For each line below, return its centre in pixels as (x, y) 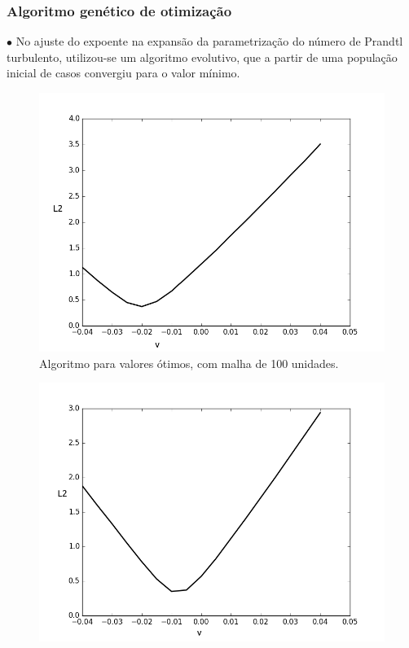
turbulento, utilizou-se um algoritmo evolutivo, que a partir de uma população (202, 57)
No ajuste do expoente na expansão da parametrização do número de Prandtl (209, 41)
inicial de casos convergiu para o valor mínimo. (123, 73)
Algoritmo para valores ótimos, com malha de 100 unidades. (189, 363)
